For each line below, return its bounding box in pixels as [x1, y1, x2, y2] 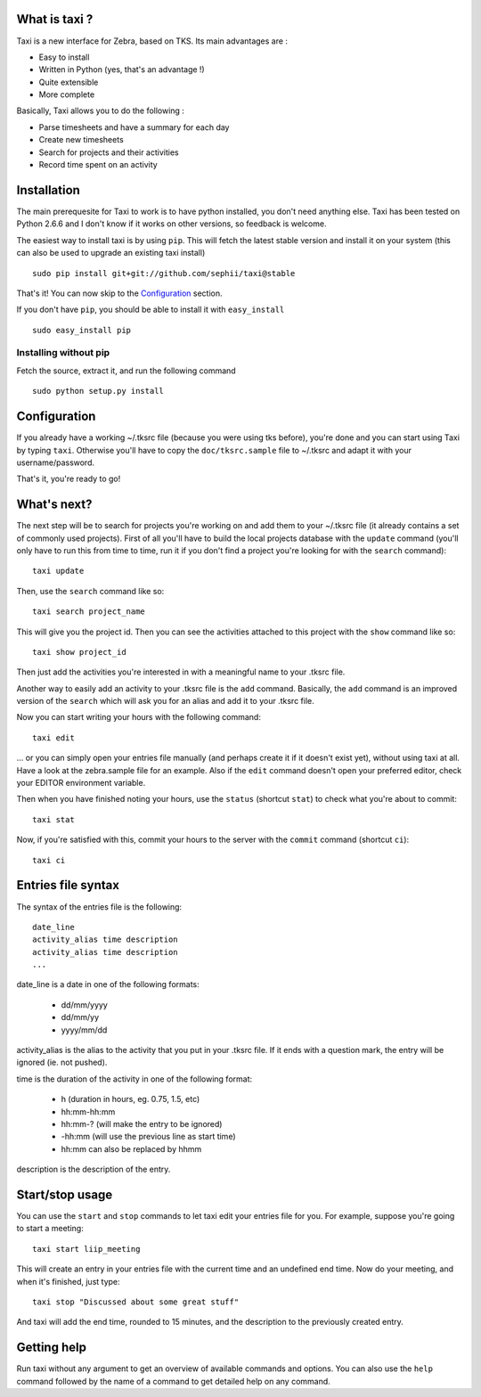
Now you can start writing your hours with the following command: [16, 712, 262, 723]
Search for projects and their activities [38, 147, 179, 158]
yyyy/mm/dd [61, 1025, 108, 1035]
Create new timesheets [38, 135, 124, 145]
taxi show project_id [32, 647, 126, 657]
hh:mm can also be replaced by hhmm [61, 1143, 202, 1154]
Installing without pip [16, 347, 110, 359]
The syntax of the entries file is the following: [16, 901, 183, 912]
